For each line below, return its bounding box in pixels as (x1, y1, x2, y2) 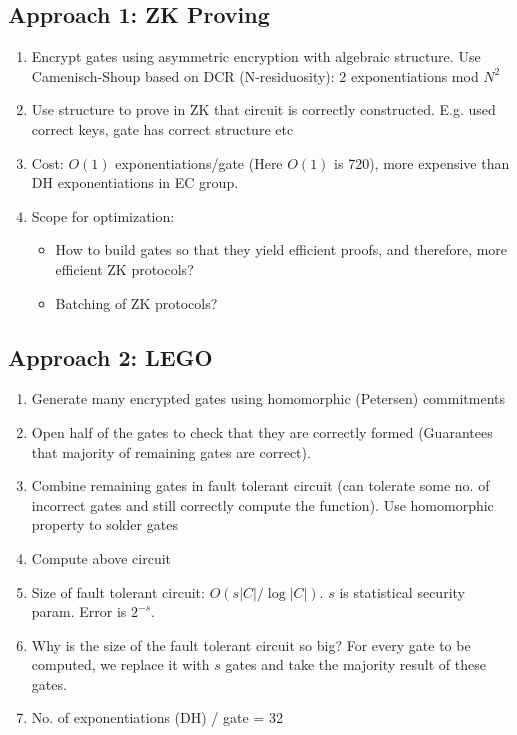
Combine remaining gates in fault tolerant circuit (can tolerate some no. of (31, 475, 490, 496)
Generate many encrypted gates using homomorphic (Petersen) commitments (31, 388, 506, 409)
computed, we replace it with (31, 654, 210, 675)
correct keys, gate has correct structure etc (31, 118, 294, 139)
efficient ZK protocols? (55, 258, 194, 279)
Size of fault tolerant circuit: (31, 581, 205, 602)
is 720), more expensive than (334, 152, 510, 173)
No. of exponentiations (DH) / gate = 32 (31, 707, 283, 728)
